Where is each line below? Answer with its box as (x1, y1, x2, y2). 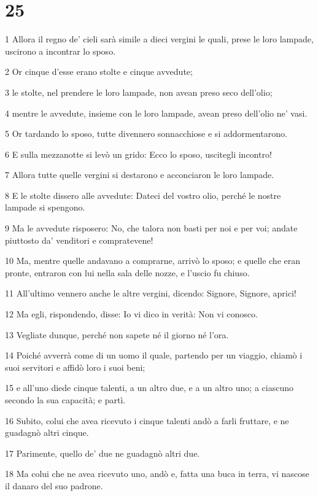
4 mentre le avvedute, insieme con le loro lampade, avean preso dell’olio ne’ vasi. (5, 106, 308, 119)
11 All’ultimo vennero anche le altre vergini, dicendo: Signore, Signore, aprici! (5, 287, 297, 300)
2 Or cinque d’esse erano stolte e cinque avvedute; (5, 65, 193, 78)
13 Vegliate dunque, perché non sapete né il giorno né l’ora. (5, 328, 229, 341)
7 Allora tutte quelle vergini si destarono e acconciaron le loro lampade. (5, 168, 274, 181)
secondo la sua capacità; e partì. (5, 393, 126, 406)
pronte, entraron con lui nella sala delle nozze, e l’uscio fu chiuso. (5, 266, 250, 279)
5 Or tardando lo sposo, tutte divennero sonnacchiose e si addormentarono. (5, 127, 287, 140)
